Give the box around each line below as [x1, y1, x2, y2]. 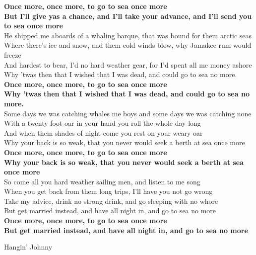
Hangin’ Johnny [4, 242, 53, 252]
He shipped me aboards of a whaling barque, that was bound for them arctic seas [4, 30, 252, 40]
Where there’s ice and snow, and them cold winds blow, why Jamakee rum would [4, 40, 252, 50]
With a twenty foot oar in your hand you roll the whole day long [4, 118, 201, 128]
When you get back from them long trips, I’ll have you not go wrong [4, 186, 213, 196]
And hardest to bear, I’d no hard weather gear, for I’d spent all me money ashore [4, 59, 252, 70]
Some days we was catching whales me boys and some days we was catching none [4, 108, 252, 118]
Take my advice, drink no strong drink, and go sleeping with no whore [4, 195, 218, 206]
